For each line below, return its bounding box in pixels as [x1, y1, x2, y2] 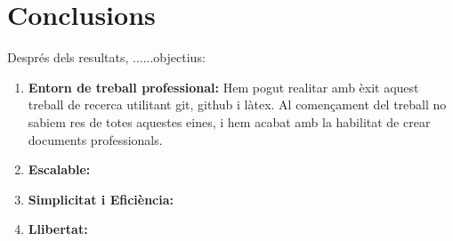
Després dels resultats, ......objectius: [7, 48, 206, 67]
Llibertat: [28, 220, 88, 238]
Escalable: [28, 160, 91, 179]
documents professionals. [28, 130, 163, 149]
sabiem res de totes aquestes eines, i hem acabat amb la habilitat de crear [28, 112, 431, 131]
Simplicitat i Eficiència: [28, 189, 174, 208]
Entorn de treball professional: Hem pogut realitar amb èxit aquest [28, 77, 419, 96]
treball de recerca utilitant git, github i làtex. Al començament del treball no [28, 95, 447, 114]
